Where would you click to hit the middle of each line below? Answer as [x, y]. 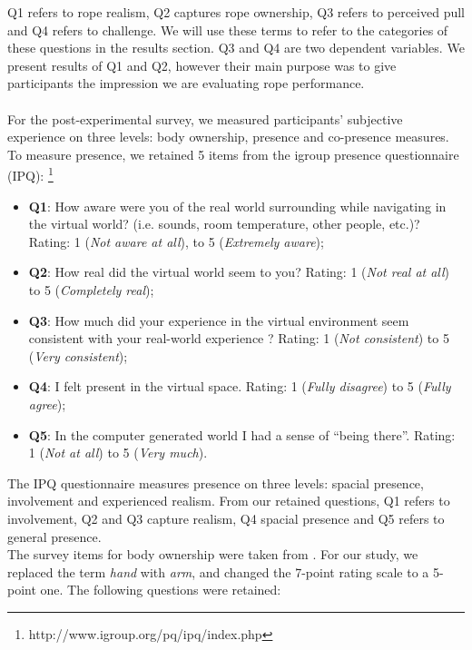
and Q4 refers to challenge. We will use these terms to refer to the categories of [228, 30]
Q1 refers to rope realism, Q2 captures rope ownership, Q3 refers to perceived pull [236, 12]
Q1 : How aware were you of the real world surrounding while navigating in [237, 206]
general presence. [54, 536]
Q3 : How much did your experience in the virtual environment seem [219, 320]
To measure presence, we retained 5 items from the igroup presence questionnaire [233, 154]
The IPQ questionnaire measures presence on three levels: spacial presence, [216, 483]
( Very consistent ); [78, 355]
